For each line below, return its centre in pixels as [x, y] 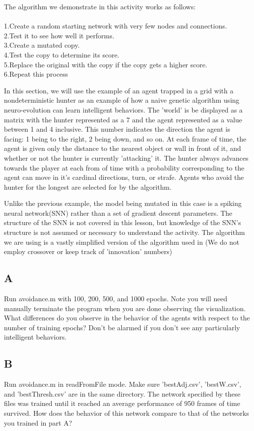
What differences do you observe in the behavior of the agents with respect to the [127, 318]
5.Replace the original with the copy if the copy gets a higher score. [106, 64]
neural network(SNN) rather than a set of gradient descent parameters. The [118, 213]
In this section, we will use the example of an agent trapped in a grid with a [119, 90]
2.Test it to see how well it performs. [59, 35]
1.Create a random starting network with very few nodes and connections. [115, 26]
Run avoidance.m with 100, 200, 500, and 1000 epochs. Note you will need [116, 299]
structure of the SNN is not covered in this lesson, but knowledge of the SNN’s [123, 222]
